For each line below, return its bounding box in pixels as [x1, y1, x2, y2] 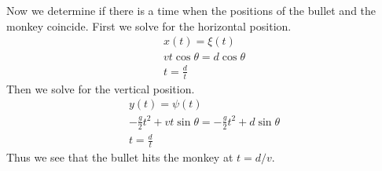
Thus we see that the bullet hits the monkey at [6, 148, 233, 165]
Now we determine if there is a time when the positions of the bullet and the [6, 2, 376, 18]
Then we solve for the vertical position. [6, 80, 195, 96]
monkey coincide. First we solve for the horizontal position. [6, 17, 292, 34]
